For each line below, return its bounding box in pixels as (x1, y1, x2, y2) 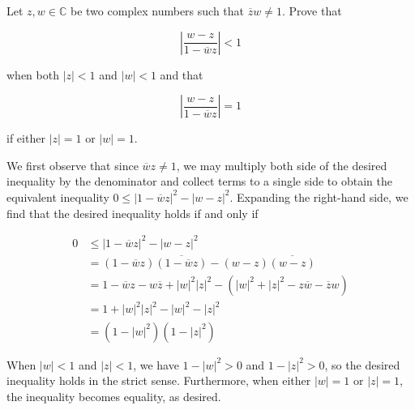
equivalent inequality (6, 188, 109, 205)
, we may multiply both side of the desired (176, 156, 387, 173)
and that (160, 66, 203, 83)
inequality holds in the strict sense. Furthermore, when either (6, 372, 311, 389)
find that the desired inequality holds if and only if (6, 204, 259, 221)
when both (6, 66, 59, 83)
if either (6, 130, 45, 147)
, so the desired (324, 356, 400, 373)
